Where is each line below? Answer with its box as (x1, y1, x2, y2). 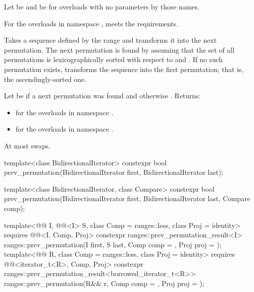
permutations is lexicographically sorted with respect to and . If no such (4, 54, 223, 65)
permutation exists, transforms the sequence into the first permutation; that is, (4, 64, 244, 74)
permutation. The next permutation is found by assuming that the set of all (4, 44, 235, 55)
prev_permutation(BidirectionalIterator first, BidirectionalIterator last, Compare (4, 193, 251, 204)
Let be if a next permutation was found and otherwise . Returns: (4, 90, 201, 101)
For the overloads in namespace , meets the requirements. (4, 18, 178, 28)
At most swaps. (4, 140, 51, 150)
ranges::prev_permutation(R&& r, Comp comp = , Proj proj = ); (4, 278, 204, 289)
